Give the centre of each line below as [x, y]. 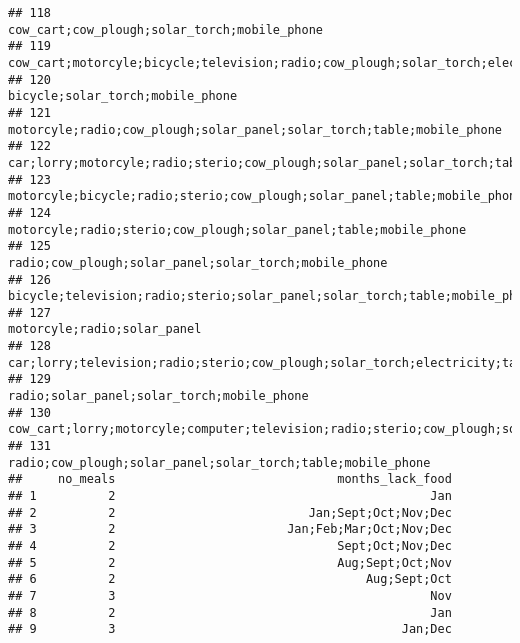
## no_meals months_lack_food [230, 479]
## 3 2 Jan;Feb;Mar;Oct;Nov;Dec [230, 529]
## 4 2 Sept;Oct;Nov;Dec [230, 546]
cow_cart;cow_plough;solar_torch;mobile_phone [165, 29]
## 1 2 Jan [230, 496]
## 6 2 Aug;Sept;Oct [230, 579]
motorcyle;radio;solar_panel [105, 329]
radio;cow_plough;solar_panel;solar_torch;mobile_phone [198, 262]
